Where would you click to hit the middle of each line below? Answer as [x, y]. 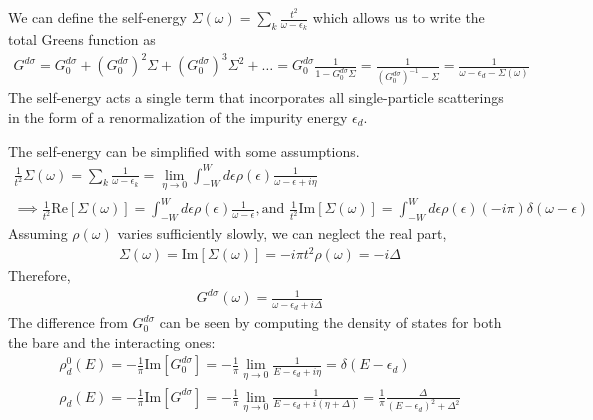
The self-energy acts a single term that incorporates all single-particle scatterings [256, 97]
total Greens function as [82, 39]
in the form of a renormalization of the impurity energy [178, 116]
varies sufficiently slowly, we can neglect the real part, [282, 233]
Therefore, [39, 275]
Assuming [38, 233]
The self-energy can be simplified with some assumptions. [184, 150]
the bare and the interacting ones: [112, 341]
